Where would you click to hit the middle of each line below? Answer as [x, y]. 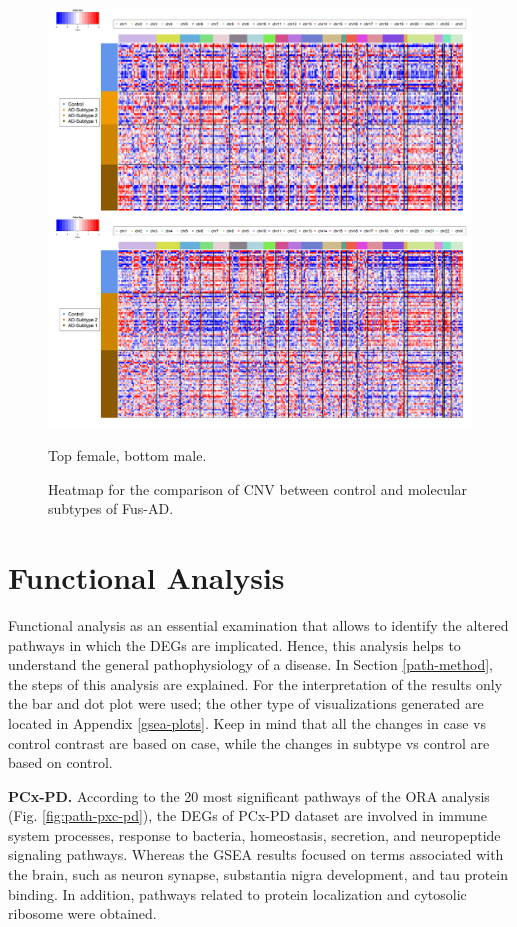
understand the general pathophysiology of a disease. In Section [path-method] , [251, 664]
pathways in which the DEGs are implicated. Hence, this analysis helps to [234, 644]
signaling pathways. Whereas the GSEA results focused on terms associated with [256, 854]
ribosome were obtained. [82, 913]
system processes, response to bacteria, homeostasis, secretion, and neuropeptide [254, 834]
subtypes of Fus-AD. [111, 508]
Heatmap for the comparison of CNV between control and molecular [258, 488]
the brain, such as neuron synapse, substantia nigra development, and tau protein [258, 874]
